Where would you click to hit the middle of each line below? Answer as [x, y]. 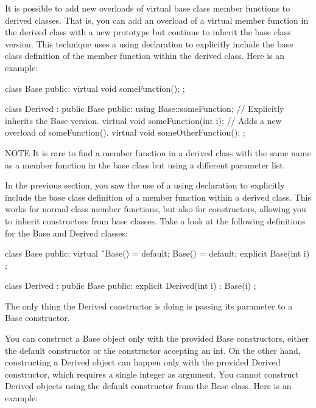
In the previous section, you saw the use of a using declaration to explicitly [145, 185]
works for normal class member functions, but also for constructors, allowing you [156, 209]
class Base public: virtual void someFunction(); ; [95, 88]
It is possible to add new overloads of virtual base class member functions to [148, 8]
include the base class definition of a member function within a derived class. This [158, 197]
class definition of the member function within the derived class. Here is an [145, 56]
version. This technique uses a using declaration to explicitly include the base [149, 43]
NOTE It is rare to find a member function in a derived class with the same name [158, 152]
